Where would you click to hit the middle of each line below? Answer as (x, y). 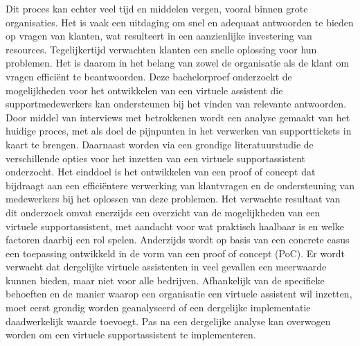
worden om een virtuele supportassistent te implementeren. (131, 335)
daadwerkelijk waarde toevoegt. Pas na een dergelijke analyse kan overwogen (168, 321)
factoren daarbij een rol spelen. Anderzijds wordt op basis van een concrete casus (178, 240)
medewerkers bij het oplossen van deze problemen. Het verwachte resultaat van (173, 199)
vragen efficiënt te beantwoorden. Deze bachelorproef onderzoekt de (149, 76)
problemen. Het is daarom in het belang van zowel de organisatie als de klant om (178, 63)
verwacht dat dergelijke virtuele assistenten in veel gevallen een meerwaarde (166, 267)
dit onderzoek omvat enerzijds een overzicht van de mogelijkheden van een (163, 212)
